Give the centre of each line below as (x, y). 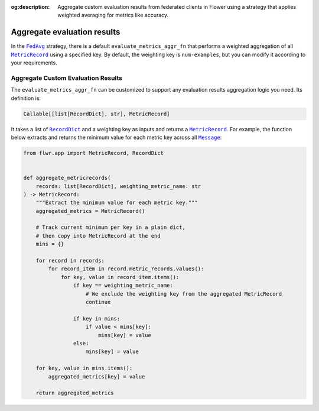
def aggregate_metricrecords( (67, 178)
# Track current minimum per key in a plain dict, (110, 227)
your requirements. (34, 63)
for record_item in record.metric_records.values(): (126, 269)
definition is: (26, 98)
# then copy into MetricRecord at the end (98, 236)
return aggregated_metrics (75, 393)
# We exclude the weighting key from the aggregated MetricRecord (184, 294)
